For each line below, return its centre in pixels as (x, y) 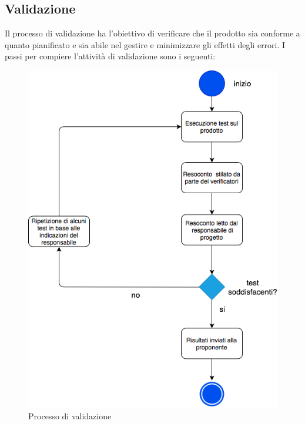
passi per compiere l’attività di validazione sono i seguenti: (110, 56)
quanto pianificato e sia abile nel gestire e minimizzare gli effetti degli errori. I (145, 44)
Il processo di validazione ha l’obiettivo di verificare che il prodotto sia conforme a (152, 33)
